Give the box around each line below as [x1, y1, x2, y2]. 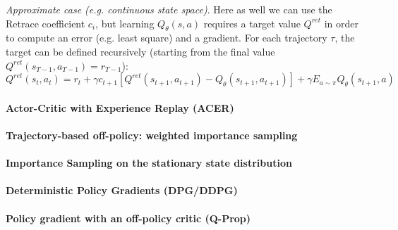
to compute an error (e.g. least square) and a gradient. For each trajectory [6, 30, 327, 45]
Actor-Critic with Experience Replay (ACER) [6, 100, 234, 115]
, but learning [95, 15, 155, 30]
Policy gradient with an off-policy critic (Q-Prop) [6, 210, 251, 225]
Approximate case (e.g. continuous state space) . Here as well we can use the [6, 2, 332, 16]
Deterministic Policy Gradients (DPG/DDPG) [6, 183, 238, 198]
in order [324, 15, 358, 30]
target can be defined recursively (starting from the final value [6, 44, 275, 58]
